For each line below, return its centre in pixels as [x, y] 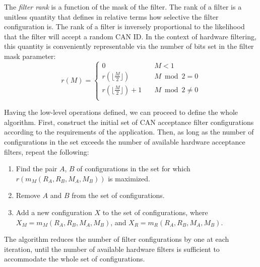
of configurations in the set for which [134, 169]
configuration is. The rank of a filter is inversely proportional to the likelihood [124, 26]
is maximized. [129, 178]
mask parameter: [30, 56]
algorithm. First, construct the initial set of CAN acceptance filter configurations [129, 122]
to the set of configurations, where [155, 212]
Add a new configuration [54, 212]
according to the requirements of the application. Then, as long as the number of [129, 132]
